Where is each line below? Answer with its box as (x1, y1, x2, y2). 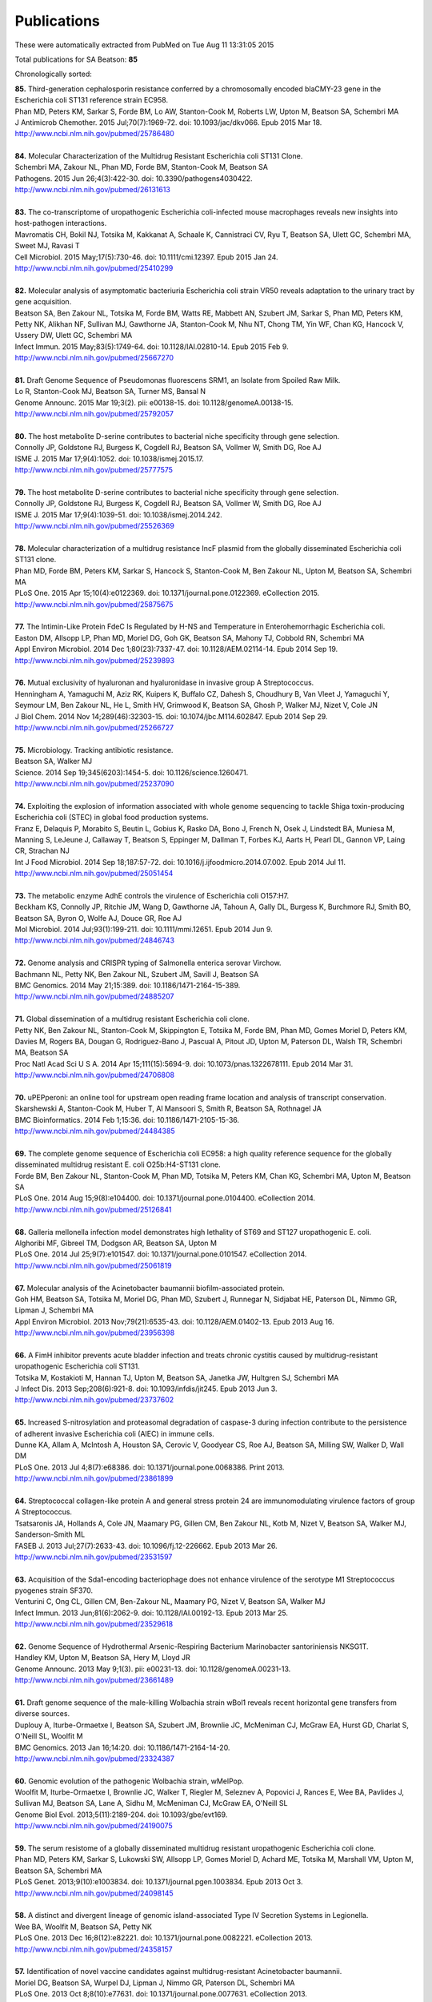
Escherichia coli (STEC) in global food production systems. (14, 813, 209, 822)
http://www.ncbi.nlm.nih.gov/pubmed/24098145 (14, 1888, 174, 1898)
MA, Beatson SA (14, 1047, 69, 1057)
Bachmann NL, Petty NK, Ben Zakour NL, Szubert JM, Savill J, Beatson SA (14, 969, 259, 979)
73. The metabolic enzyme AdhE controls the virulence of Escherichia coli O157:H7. (14, 890, 290, 900)
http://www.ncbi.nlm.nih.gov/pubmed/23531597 (14, 1552, 173, 1562)
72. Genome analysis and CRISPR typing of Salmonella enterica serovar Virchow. (14, 958, 282, 968)
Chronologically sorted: (14, 69, 92, 79)
